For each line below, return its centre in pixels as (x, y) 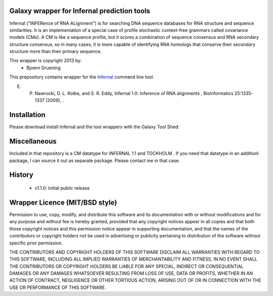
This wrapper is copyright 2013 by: (45, 61)
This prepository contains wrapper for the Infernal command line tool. (82, 77)
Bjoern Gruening (43, 68)
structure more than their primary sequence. (56, 52)
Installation (27, 115)
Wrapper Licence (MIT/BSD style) (63, 202)
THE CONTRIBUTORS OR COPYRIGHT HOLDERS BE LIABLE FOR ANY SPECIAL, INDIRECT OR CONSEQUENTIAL (126, 266)
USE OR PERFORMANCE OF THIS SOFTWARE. (58, 287)
